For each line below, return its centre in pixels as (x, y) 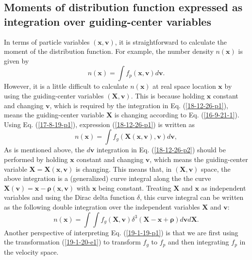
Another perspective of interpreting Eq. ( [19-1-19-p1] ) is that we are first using (121, 232)
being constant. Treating (135, 187)
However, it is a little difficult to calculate (66, 86)
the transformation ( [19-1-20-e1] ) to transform (72, 242)
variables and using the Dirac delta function (69, 197)
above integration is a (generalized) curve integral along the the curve (108, 178)
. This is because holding (168, 95)
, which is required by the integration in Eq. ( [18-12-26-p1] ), (139, 105)
